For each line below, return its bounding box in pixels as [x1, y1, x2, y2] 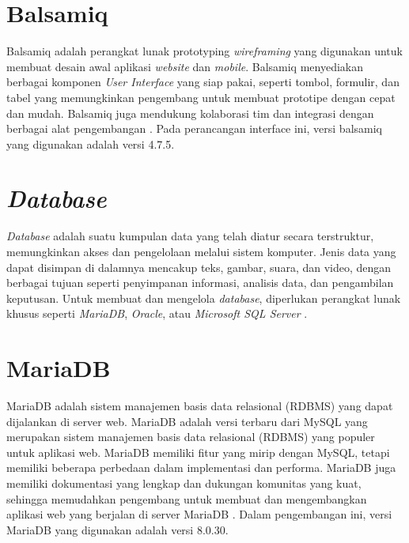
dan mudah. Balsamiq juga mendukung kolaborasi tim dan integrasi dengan [6, 104, 374, 121]
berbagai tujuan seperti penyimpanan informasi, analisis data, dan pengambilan [6, 274, 394, 291]
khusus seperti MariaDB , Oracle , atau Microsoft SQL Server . [6, 305, 308, 322]
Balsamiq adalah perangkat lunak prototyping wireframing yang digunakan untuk [6, 43, 403, 59]
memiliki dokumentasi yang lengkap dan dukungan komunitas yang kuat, [6, 475, 362, 492]
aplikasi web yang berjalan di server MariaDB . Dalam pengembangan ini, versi [6, 506, 392, 522]
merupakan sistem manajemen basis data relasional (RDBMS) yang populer [6, 428, 375, 445]
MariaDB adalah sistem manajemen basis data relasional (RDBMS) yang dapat [6, 398, 393, 414]
